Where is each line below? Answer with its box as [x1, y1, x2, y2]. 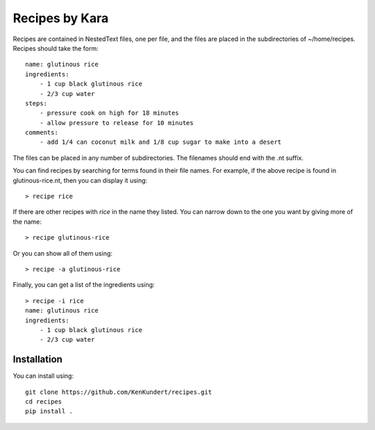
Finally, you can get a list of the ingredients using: [12, 281, 156, 289]
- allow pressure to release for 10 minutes [39, 119, 194, 126]
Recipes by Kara [12, 10, 109, 26]
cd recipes [25, 398, 62, 406]
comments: [25, 129, 58, 137]
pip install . [25, 407, 73, 415]
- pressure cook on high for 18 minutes [39, 109, 180, 117]
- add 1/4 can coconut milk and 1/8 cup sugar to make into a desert [39, 138, 282, 146]
